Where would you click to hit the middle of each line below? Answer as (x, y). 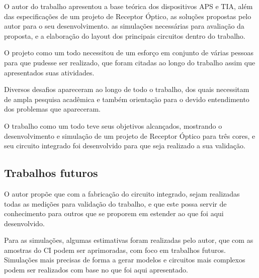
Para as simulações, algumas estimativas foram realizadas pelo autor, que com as (129, 240)
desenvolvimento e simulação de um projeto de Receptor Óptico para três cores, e (130, 135)
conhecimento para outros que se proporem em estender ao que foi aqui (114, 213)
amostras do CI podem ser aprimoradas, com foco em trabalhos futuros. (115, 250)
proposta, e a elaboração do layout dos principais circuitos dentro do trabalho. (125, 35)
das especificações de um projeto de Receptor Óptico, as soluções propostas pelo (128, 16)
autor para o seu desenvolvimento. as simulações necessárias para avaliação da (124, 26)
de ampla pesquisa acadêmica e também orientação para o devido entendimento (127, 99)
